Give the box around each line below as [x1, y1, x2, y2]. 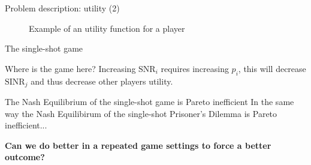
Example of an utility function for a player [29, 22, 185, 34]
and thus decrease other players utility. [31, 74, 173, 87]
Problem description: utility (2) [5, 2, 120, 14]
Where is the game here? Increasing [5, 62, 136, 74]
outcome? [5, 151, 45, 163]
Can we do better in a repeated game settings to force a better [5, 139, 271, 151]
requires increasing [161, 62, 229, 74]
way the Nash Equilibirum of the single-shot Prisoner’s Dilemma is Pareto [5, 107, 277, 119]
